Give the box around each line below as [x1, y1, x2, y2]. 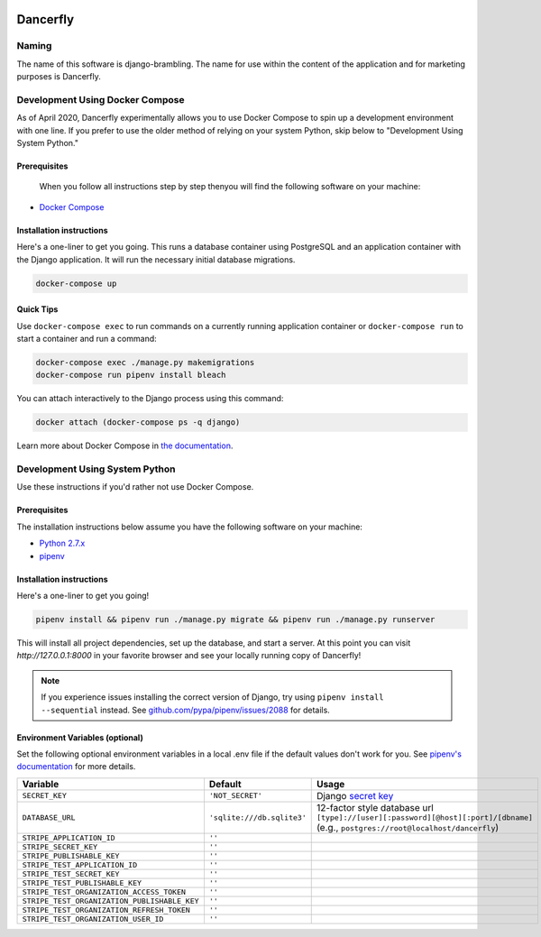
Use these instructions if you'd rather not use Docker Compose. [16, 482, 254, 492]
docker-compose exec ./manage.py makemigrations [35, 357, 255, 367]
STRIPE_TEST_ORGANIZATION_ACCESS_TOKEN [22, 886, 187, 896]
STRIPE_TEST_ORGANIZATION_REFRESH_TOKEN [22, 905, 191, 914]
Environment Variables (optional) [16, 731, 143, 743]
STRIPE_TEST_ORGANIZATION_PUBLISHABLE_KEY [22, 896, 199, 905]
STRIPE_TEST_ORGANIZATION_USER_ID [22, 914, 164, 923]
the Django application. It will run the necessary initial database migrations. [16, 253, 296, 265]
